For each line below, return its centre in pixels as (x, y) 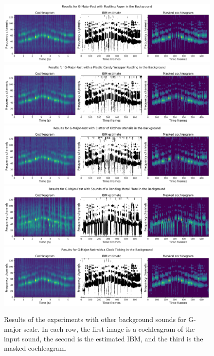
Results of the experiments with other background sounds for (95, 319)
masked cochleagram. (36, 348)
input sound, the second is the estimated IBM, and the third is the (104, 338)
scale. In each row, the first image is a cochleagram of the (109, 329)
